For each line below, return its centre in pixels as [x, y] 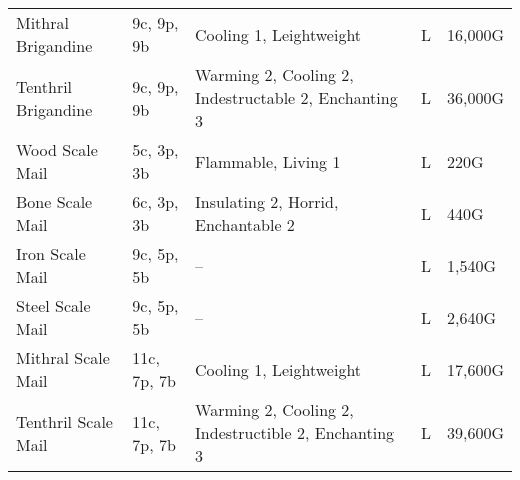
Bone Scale [54, 201]
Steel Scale [53, 305]
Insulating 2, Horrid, [267, 201]
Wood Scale [57, 149]
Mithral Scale [63, 357]
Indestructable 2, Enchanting [296, 97]
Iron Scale [51, 253]
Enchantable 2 [245, 224]
